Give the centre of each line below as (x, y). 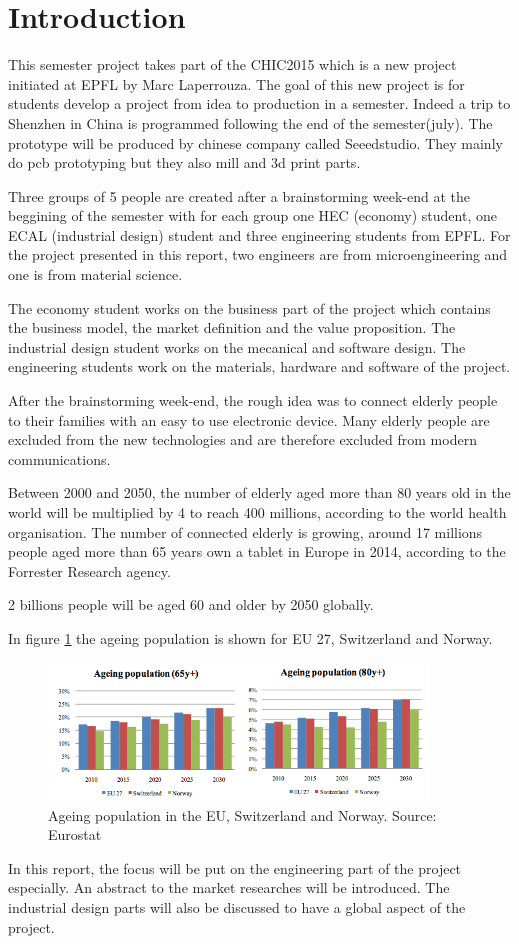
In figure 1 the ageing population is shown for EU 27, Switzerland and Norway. (250, 637)
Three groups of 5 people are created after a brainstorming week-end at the (239, 195)
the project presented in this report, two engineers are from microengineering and (258, 254)
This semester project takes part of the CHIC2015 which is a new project (232, 64)
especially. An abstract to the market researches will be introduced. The (229, 887)
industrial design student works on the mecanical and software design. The (237, 346)
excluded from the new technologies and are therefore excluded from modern (242, 439)
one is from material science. (95, 274)
